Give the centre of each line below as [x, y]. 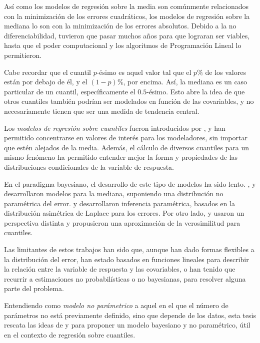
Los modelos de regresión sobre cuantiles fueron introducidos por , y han [115, 128]
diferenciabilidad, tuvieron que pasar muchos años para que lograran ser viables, [127, 35]
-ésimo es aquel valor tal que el [144, 72]
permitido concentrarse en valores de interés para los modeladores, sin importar [126, 138]
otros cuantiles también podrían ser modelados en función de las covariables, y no [129, 101]
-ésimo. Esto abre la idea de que [196, 91]
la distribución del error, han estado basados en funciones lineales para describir [126, 259]
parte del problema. [34, 288]
